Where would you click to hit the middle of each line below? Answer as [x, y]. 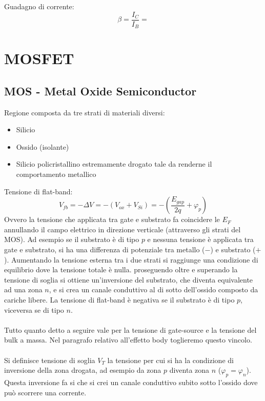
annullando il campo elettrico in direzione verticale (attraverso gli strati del [123, 229]
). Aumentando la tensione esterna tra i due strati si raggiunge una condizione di [131, 259]
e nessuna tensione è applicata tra [200, 239]
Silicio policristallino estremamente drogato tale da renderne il [114, 164]
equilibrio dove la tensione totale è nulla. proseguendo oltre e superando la [121, 269]
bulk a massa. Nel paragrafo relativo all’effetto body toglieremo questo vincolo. [128, 340]
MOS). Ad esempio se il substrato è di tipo [72, 239]
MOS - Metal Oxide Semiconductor [100, 91]
